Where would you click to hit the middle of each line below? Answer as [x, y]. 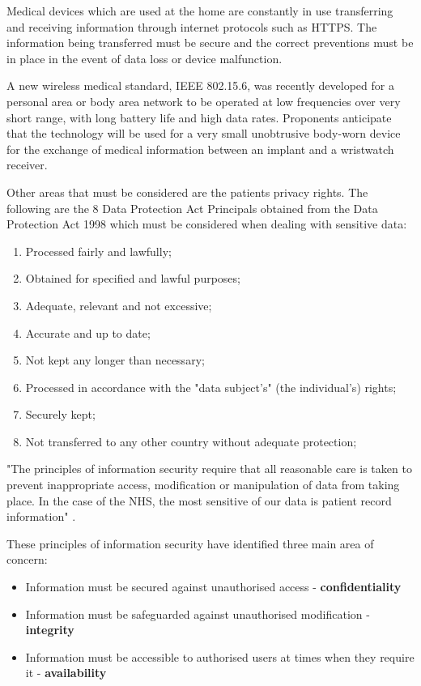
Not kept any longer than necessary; [115, 360]
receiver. [27, 165]
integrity [50, 630]
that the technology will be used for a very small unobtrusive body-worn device [204, 133]
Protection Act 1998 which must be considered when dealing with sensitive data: [207, 224]
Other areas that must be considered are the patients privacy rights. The [187, 192]
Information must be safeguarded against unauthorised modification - [198, 614]
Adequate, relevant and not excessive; [119, 305]
